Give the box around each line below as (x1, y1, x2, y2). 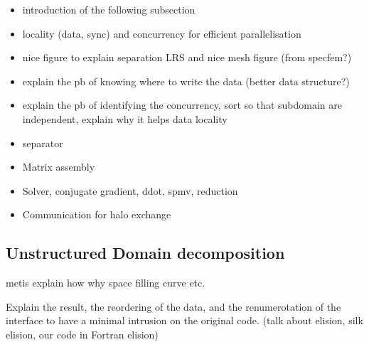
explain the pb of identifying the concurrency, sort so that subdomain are (22, 97, 343, 112)
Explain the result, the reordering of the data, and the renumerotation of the (6, 299, 341, 314)
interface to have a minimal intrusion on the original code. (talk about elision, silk (6, 313, 363, 328)
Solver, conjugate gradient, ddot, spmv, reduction (22, 183, 238, 198)
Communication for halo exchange (22, 207, 171, 222)
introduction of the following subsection (22, 2, 196, 16)
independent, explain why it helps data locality (22, 111, 228, 126)
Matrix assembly (22, 159, 95, 174)
